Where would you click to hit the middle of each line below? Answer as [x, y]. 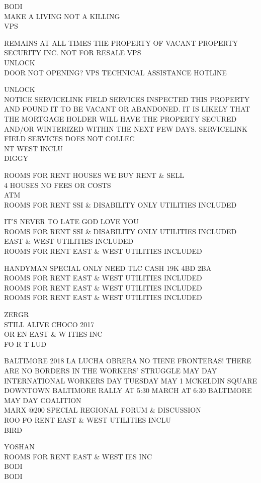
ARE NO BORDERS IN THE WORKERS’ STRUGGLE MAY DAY [111, 370]
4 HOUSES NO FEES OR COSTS [58, 185]
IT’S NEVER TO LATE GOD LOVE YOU [71, 221]
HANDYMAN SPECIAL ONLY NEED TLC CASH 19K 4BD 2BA [108, 268]
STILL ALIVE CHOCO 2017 [49, 324]
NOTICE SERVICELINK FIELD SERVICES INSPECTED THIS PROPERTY [127, 99]
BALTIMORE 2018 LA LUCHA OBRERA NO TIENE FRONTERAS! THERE [128, 361]
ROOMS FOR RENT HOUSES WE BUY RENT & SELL [94, 175]
